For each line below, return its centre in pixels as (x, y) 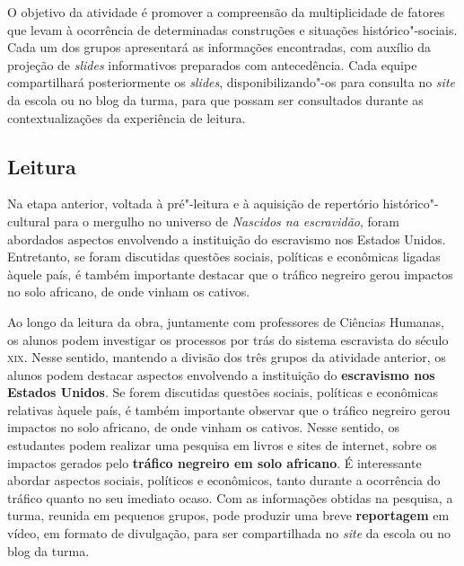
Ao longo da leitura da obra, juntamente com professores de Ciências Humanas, (226, 321)
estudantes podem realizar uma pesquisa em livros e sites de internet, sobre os (222, 445)
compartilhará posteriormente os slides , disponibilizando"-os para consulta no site (231, 82)
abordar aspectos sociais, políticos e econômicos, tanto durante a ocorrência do (224, 480)
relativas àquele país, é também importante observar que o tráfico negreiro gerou (229, 409)
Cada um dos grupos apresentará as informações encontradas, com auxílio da (219, 47)
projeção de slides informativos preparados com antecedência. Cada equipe (212, 64)
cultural (29, 221)
